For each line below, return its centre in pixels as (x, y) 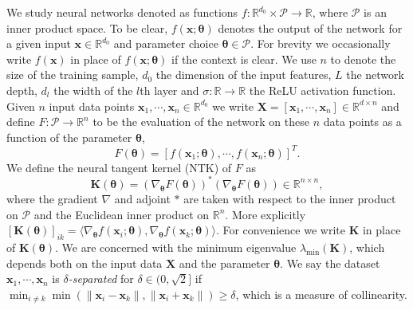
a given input (39, 43)
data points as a (362, 122)
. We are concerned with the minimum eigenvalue (176, 247)
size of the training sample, (73, 75)
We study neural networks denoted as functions (122, 12)
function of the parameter (69, 137)
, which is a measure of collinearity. (321, 294)
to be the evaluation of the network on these (201, 122)
